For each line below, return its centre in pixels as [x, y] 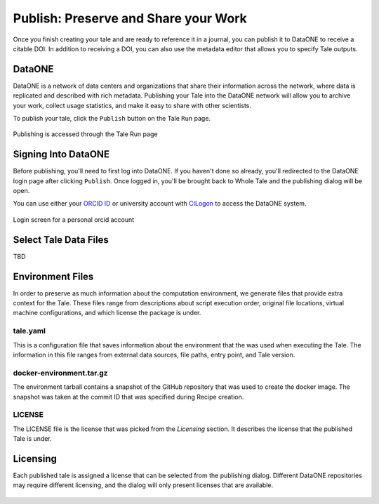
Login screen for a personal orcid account [74, 219]
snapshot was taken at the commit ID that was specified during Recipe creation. [128, 397]
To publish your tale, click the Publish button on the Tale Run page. [112, 119]
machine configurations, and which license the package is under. [107, 313]
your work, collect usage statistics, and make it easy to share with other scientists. [132, 105]
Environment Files [53, 276]
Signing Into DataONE [61, 154]
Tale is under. [32, 439]
